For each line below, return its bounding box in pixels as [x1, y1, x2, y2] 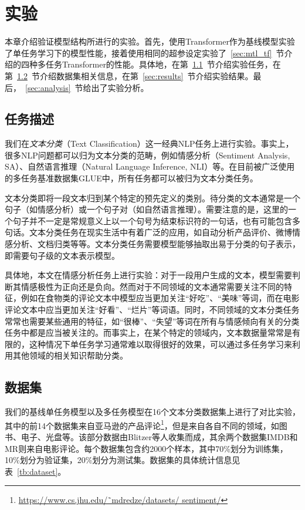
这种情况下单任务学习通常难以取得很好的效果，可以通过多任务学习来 [29, 337, 292, 350]
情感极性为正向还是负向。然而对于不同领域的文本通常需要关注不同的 [21, 280, 284, 292]
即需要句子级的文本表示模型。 [5, 249, 120, 261]
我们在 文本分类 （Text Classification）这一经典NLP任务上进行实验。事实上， [5, 137, 294, 150]
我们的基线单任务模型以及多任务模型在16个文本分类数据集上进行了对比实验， [5, 406, 300, 418]
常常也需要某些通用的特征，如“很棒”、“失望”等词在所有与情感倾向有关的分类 [5, 315, 300, 327]
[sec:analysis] [25, 81, 71, 93]
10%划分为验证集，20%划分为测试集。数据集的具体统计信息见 [5, 454, 240, 466]
